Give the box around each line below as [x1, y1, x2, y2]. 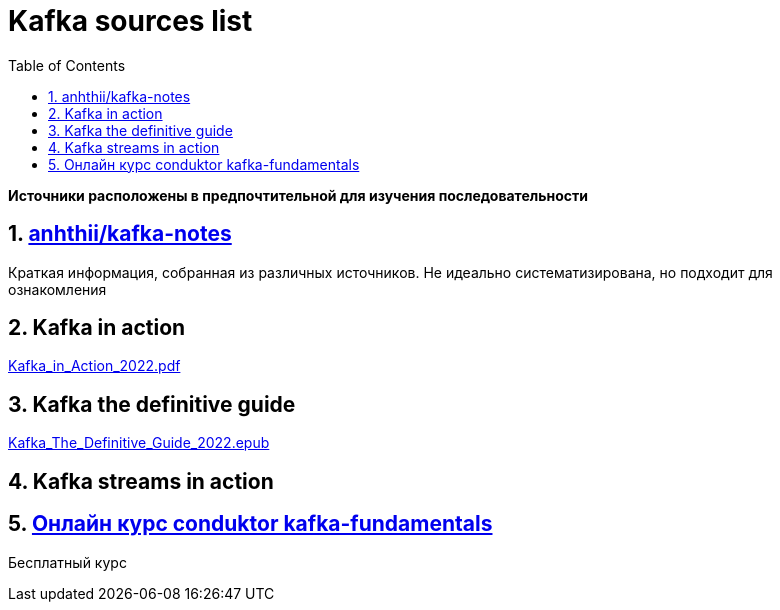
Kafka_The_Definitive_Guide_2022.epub [8, 434, 270, 452]
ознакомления [8, 280, 107, 298]
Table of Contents [8, 56, 126, 74]
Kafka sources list [8, 4, 253, 38]
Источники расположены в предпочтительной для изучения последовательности [8, 186, 588, 204]
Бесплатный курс [8, 553, 127, 571]
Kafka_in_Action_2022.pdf [8, 357, 181, 375]
